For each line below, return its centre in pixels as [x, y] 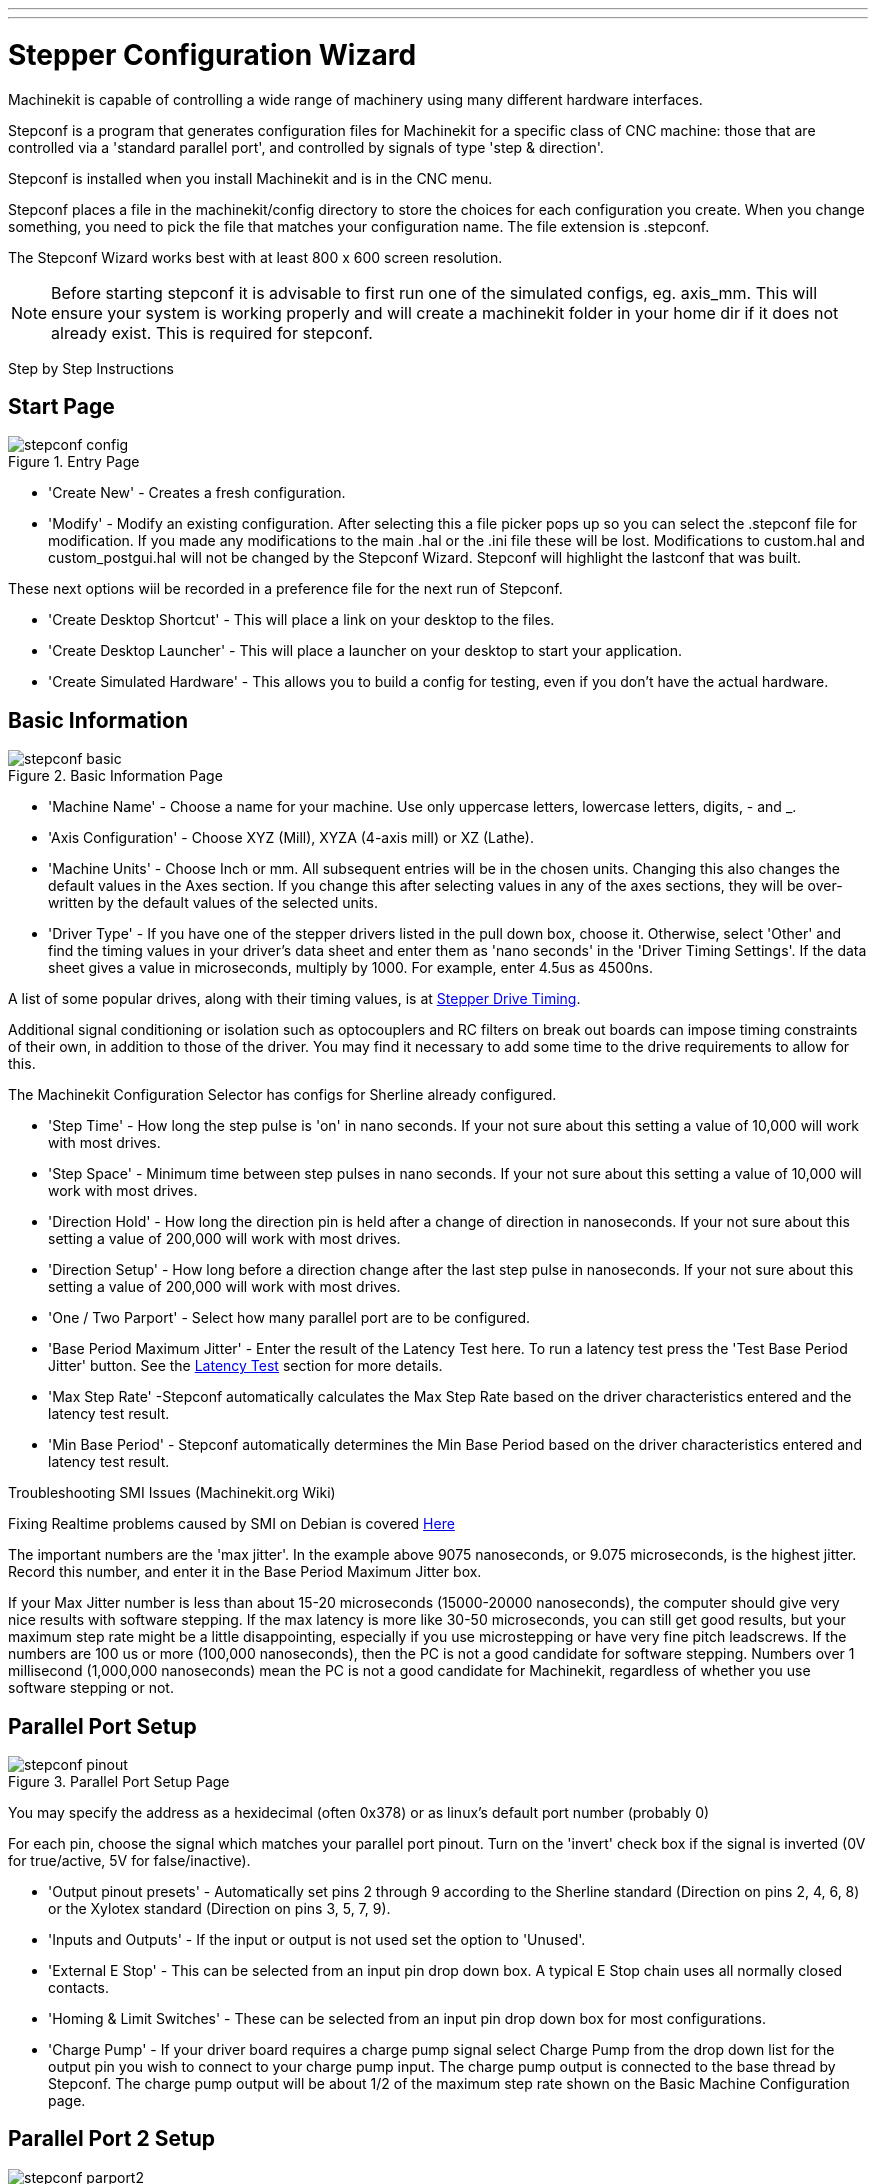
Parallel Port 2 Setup [111, 2139]
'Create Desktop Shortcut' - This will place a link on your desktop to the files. [301, 620]
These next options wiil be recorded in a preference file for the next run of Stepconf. [285, 589]
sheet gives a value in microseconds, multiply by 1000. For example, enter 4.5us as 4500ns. [350, 968]
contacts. [79, 1988]
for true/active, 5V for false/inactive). [129, 1861]
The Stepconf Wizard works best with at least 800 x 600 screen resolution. [255, 257]
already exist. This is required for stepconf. [212, 332]
